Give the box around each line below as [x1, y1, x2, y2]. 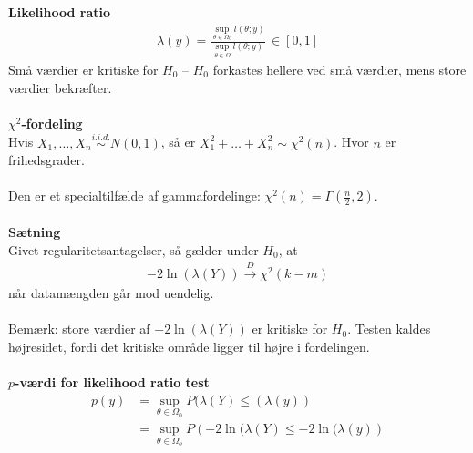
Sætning [8, 221, 61, 241]
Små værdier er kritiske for [8, 59, 159, 78]
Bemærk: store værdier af [8, 319, 150, 338]
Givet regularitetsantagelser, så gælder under [8, 240, 259, 259]
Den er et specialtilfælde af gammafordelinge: [8, 186, 261, 205]
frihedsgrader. [8, 150, 85, 170]
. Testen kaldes [347, 319, 431, 338]
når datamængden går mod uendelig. [8, 283, 214, 302]
